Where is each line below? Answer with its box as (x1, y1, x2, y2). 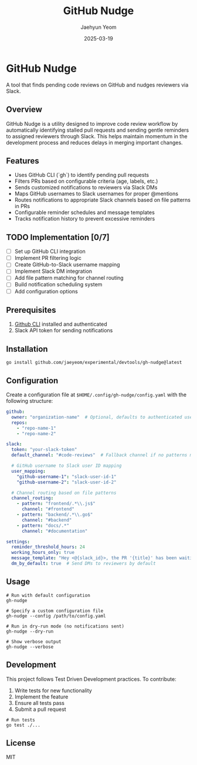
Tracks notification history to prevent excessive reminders (14, 215, 155, 222)
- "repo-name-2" (16, 430, 57, 436)
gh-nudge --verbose (6, 644, 54, 650)
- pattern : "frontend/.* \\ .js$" (16, 501, 96, 507)
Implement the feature (14, 693, 69, 700)
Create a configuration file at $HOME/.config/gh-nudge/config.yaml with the (6, 391, 187, 398)
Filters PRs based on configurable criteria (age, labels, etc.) (14, 178, 158, 185)
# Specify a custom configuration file (6, 607, 104, 614)
